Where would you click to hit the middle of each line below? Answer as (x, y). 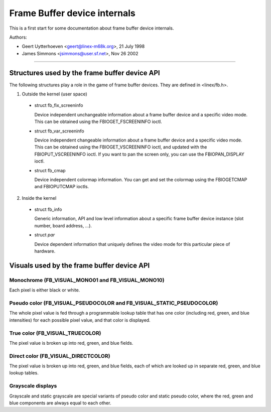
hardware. (45, 251)
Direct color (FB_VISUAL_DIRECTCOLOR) (60, 356)
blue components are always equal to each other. (60, 403)
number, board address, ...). (63, 225)
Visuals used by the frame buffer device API (80, 265)
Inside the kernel (39, 198)
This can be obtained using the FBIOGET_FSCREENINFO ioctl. (98, 122)
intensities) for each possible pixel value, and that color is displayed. (80, 320)
